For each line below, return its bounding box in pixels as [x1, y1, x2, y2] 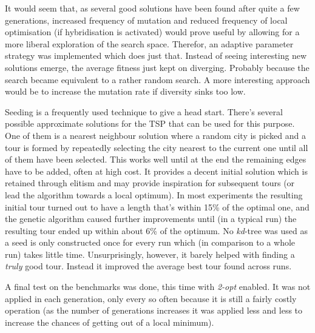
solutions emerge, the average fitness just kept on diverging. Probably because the [5, 61, 310, 73]
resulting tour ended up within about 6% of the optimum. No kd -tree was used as [5, 224, 308, 237]
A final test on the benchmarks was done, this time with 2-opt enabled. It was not [5, 280, 311, 293]
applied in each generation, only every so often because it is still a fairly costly [5, 292, 297, 304]
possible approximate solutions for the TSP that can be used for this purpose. [5, 117, 295, 130]
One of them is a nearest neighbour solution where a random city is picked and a [5, 129, 306, 141]
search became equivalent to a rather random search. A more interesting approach [5, 73, 310, 86]
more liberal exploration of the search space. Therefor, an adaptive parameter [5, 37, 294, 50]
